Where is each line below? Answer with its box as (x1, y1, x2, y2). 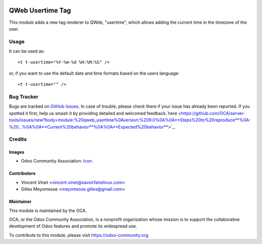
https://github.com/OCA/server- (181, 110, 245, 116)
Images (9, 149, 24, 155)
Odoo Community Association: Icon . (21, 158, 93, 164)
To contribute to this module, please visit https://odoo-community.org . (9, 232, 150, 238)
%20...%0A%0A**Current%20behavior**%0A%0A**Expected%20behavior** (9, 124, 168, 130)
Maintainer (9, 199, 32, 205)
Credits (9, 136, 27, 143)
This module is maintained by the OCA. (9, 208, 87, 213)
